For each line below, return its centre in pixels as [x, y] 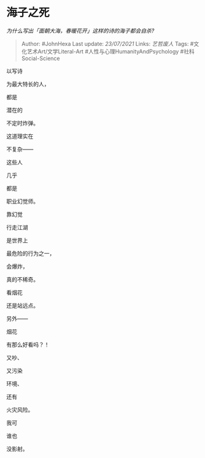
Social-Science [41, 58]
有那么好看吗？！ [28, 345]
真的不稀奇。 [22, 279]
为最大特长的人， [28, 84]
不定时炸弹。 [22, 123]
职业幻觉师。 [22, 201]
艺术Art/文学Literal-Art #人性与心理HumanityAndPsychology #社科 [110, 51]
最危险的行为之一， [31, 253]
